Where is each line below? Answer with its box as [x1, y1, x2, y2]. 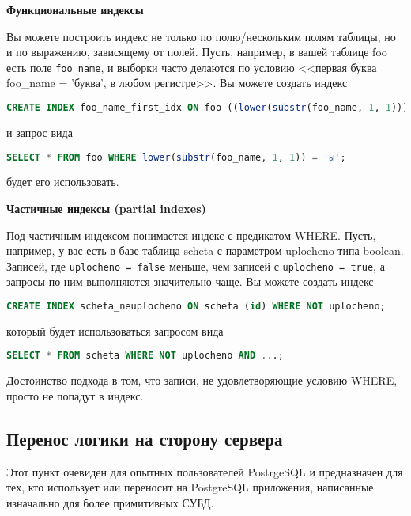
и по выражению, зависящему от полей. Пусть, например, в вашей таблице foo [6, 44, 387, 60]
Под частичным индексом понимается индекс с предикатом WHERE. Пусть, [6, 226, 376, 243]
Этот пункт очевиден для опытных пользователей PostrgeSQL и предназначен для [6, 463, 403, 480]
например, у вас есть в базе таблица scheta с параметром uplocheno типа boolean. [6, 242, 404, 259]
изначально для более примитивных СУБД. [6, 494, 214, 510]
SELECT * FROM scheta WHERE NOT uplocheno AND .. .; [6, 350, 284, 362]
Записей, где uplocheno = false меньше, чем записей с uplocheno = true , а [6, 257, 385, 274]
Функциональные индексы [6, 2, 144, 17]
